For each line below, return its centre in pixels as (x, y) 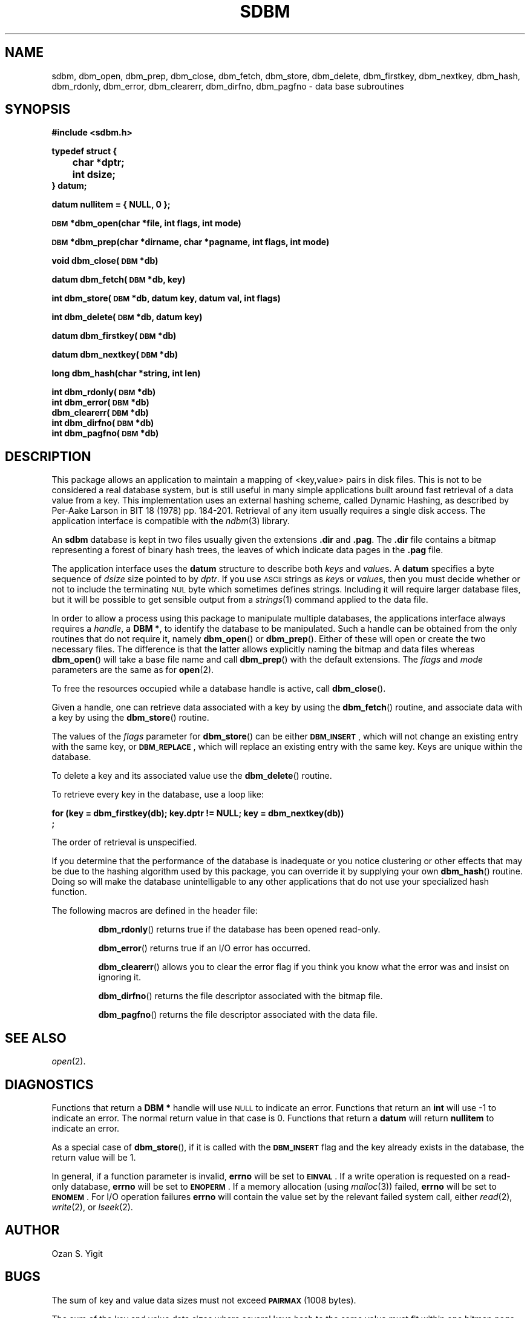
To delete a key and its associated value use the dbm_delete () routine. (192, 776)
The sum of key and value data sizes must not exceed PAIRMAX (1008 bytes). (204, 1300)
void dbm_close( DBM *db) (105, 261)
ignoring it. (120, 977)
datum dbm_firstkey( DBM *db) (114, 336)
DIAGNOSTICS (49, 1084)
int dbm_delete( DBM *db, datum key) (127, 317)
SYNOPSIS (38, 110)
